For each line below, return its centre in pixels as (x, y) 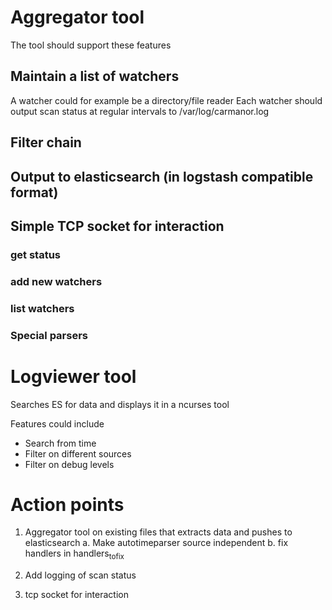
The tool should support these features (91, 45)
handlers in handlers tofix (74, 554)
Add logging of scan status (80, 575)
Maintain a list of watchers (95, 76)
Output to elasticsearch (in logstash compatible (162, 176)
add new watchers (56, 281)
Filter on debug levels (69, 464)
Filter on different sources (78, 453)
